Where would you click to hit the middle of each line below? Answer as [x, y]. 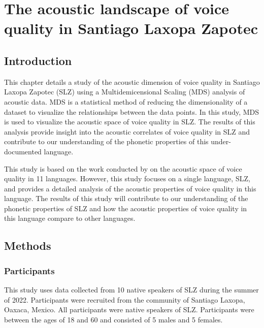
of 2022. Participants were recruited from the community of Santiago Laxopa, [125, 299]
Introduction [38, 60]
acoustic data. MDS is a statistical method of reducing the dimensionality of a [126, 101]
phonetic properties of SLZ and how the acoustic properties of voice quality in [126, 208]
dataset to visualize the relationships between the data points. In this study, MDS [132, 111]
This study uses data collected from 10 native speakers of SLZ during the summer [131, 290]
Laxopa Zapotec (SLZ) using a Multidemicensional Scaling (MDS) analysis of [125, 92]
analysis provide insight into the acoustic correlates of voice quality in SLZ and [127, 131]
